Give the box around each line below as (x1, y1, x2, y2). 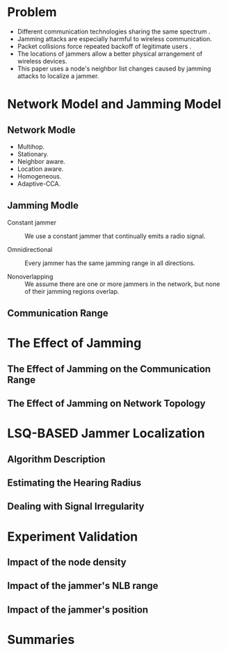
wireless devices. (17, 57, 67, 65)
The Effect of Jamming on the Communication (7, 363, 211, 375)
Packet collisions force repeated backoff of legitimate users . (17, 42, 192, 50)
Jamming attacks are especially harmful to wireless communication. (17, 34, 212, 43)
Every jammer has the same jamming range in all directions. (24, 259, 196, 267)
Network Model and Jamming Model (7, 96, 222, 112)
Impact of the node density (7, 556, 127, 569)
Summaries (7, 632, 75, 648)
